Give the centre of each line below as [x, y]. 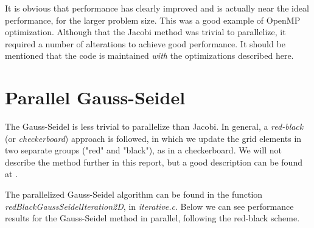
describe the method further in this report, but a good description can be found [154, 162]
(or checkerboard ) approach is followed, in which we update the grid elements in [153, 138]
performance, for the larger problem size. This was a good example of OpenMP [153, 20]
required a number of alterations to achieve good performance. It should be [145, 43]
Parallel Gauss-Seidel [95, 97]
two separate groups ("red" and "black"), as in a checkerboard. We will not [143, 150]
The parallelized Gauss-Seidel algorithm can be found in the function [134, 194]
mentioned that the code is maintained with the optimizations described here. [149, 55]
